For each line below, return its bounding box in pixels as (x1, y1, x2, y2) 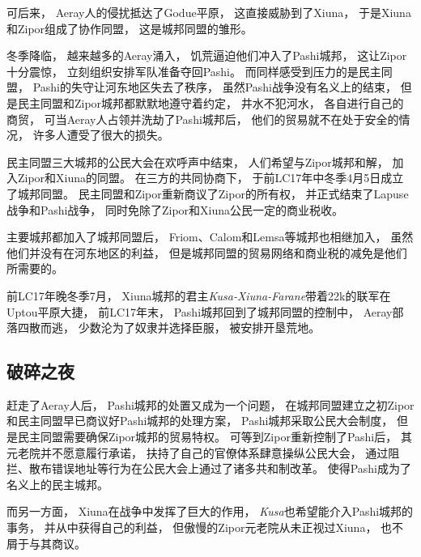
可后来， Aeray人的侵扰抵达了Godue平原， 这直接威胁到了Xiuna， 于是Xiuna (6, 4, 411, 20)
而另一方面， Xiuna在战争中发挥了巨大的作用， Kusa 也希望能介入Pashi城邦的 (6, 503, 414, 520)
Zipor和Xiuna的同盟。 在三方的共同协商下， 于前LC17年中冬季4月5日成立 (17, 169, 404, 186)
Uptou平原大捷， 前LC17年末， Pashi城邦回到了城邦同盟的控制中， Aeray (6, 303, 393, 320)
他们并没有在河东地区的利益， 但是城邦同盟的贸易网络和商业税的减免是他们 (6, 244, 407, 261)
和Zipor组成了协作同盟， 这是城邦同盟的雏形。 (6, 19, 253, 36)
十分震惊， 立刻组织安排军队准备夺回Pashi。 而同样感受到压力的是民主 (6, 62, 381, 79)
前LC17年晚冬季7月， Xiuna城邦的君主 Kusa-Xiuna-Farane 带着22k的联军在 (6, 287, 391, 304)
